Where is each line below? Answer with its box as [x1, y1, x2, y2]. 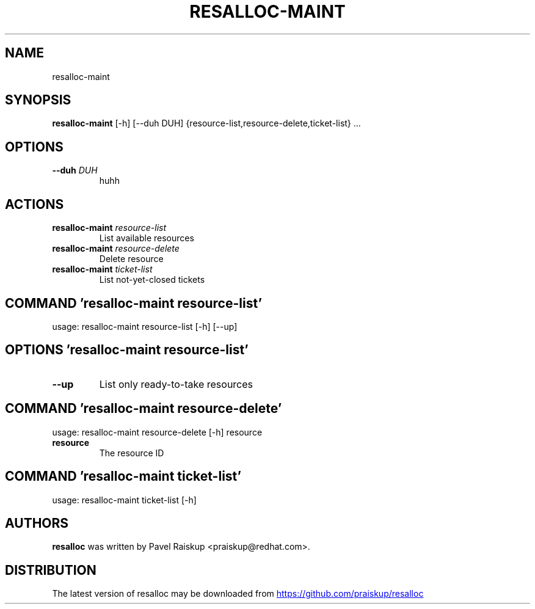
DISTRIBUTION [5, 562, 96, 578]
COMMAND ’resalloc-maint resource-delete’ [5, 401, 282, 417]
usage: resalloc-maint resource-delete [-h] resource [52, 426, 263, 437]
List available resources [99, 233, 194, 244]
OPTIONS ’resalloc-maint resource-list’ [5, 342, 249, 358]
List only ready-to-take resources [99, 377, 253, 390]
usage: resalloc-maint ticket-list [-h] [52, 494, 197, 505]
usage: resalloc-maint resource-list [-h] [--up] [52, 321, 238, 332]
